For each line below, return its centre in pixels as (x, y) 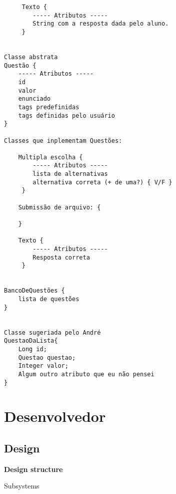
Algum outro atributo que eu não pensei (86, 374)
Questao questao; (47, 357)
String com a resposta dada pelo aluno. (101, 24)
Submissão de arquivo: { (59, 207)
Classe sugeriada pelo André (52, 332)
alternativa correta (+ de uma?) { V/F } (102, 182)
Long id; (32, 349)
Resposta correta (61, 257)
